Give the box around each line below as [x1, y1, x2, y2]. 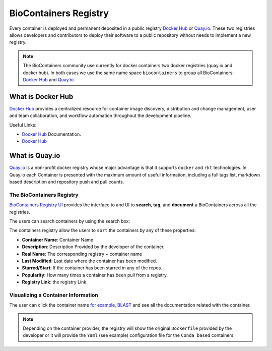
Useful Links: [9, 122, 37, 128]
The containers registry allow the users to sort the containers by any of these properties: [9, 227, 196, 233]
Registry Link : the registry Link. [22, 279, 88, 285]
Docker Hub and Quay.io [23, 76, 74, 83]
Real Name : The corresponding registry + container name [22, 251, 142, 257]
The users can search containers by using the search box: [9, 218, 130, 224]
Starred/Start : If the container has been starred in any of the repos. [22, 265, 162, 271]
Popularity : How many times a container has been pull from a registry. [22, 272, 168, 278]
